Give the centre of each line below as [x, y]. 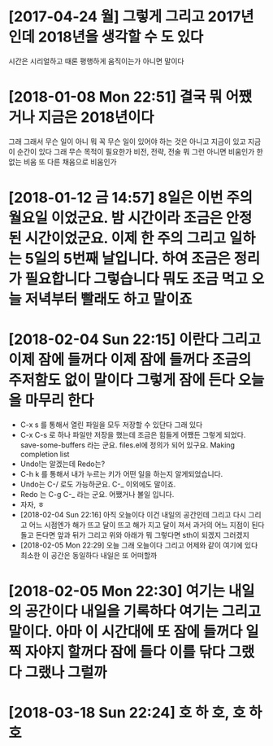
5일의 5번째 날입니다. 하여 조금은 [128, 259]
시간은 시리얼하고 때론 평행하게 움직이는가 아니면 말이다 [96, 61]
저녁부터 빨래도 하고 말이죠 [108, 300]
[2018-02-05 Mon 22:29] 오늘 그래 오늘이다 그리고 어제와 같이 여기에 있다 [139, 545]
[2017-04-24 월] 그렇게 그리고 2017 [125, 17]
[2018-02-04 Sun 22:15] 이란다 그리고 [135, 340]
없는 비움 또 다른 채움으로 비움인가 [63, 161]
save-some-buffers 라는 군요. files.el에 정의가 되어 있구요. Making [128, 445]
